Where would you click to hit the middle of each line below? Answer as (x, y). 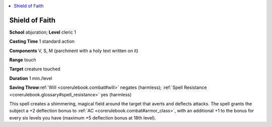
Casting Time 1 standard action (42, 41)
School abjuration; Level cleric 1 (43, 32)
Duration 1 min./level (31, 78)
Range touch (23, 60)
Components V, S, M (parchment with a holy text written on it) (74, 51)
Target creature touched (35, 69)
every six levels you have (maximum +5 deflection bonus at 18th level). (83, 117)
